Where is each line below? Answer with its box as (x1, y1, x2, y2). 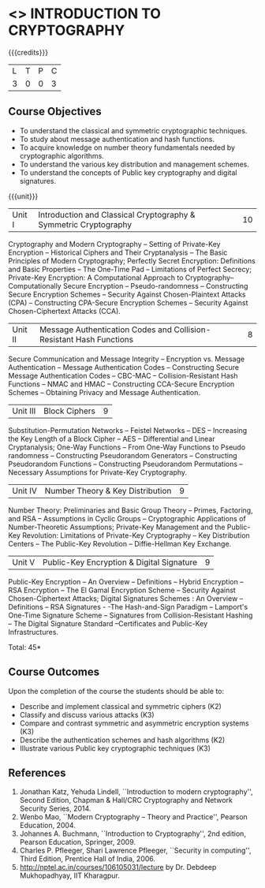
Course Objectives (8, 105, 103, 118)
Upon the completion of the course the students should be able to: (8, 686, 225, 696)
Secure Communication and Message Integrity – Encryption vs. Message (8, 354, 245, 364)
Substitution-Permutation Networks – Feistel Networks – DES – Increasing (8, 425, 248, 435)
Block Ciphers (43, 405, 96, 416)
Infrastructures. (8, 627, 59, 636)
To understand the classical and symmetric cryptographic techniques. (19, 125, 248, 135)
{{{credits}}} (8, 47, 49, 57)
